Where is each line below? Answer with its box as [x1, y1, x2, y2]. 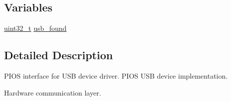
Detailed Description [4, 47, 113, 63]
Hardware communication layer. [4, 87, 101, 98]
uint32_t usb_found [4, 23, 67, 33]
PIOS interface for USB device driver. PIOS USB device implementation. [4, 71, 228, 81]
